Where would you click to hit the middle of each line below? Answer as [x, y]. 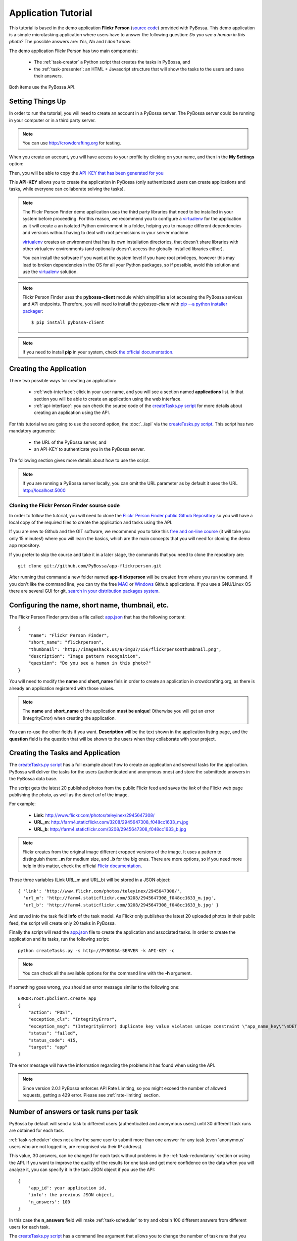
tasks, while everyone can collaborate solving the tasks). [67, 189]
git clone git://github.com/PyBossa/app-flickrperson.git [90, 566]
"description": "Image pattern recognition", [84, 656]
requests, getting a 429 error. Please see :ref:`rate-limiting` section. [91, 1095]
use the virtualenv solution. [50, 272]
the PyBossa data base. [33, 779]
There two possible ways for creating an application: [63, 380]
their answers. [49, 76]
